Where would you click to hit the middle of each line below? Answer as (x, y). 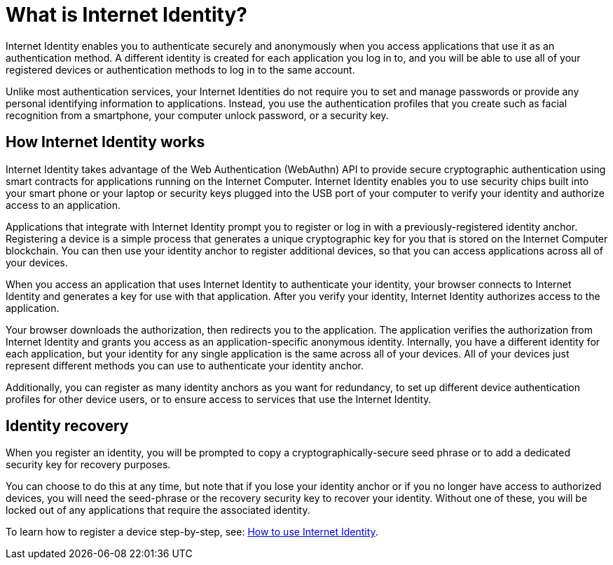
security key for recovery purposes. (88, 465)
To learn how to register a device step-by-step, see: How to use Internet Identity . (192, 532)
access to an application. (63, 205)
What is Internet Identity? (126, 15)
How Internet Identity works (105, 142)
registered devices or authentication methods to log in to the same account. (180, 69)
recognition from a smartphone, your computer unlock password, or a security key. (197, 115)
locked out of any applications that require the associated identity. (158, 510)
